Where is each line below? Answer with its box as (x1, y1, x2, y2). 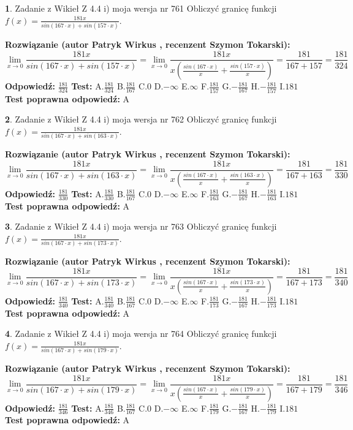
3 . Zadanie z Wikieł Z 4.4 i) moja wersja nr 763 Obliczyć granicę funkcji (5, 220, 277, 233)
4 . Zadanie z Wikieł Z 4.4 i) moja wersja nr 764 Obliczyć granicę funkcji (5, 327, 277, 340)
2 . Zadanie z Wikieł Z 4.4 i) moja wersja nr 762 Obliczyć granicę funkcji (5, 113, 277, 126)
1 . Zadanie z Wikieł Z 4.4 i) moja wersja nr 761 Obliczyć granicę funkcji (5, 2, 277, 14)
